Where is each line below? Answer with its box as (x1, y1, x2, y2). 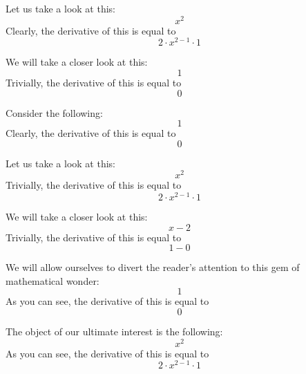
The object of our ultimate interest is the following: (6, 324, 223, 339)
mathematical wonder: (6, 273, 99, 288)
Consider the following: (6, 105, 103, 120)
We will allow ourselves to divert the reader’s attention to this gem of (6, 260, 300, 274)
